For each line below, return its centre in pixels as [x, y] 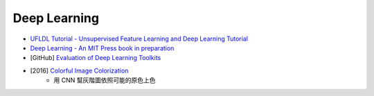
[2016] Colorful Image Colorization [79, 70]
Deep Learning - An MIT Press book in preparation [102, 48]
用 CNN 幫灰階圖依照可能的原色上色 [105, 80]
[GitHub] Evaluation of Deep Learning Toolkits [96, 58]
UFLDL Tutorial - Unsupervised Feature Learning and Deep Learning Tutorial [139, 39]
